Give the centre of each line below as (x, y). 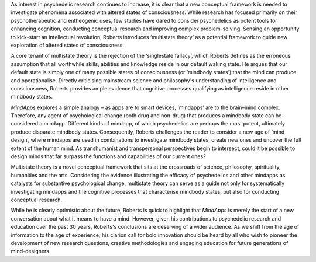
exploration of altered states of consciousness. (67, 45)
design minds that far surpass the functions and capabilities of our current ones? (108, 156)
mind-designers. (31, 251)
